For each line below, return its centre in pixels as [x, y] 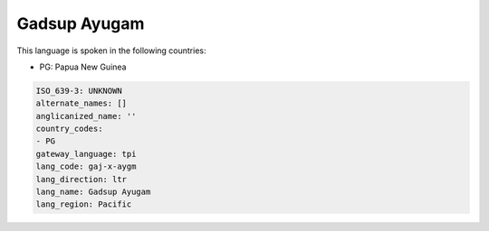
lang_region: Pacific [84, 204]
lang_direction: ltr [81, 179]
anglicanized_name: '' [86, 116]
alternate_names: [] [81, 103]
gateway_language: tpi [86, 154]
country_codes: [69, 129]
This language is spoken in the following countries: [111, 51]
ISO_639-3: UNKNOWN [79, 91]
